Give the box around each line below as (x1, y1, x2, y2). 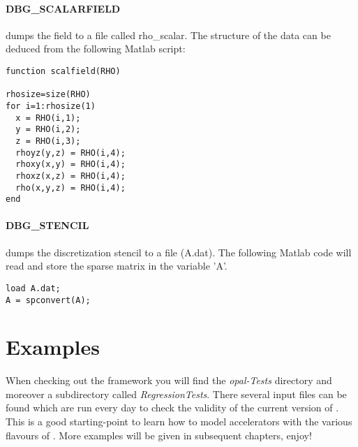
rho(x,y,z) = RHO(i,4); (15, 182, 126, 193)
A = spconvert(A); (6, 295, 91, 305)
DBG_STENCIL (6, 218, 89, 233)
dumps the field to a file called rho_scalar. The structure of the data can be (6, 27, 331, 42)
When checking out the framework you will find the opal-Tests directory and (6, 373, 332, 388)
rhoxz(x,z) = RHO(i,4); (15, 170, 126, 181)
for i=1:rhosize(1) (6, 101, 96, 111)
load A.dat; (6, 283, 61, 293)
